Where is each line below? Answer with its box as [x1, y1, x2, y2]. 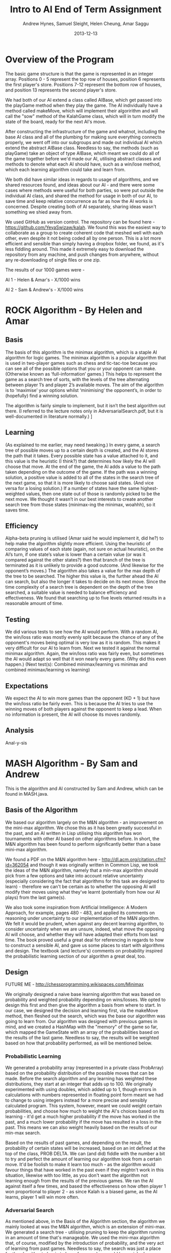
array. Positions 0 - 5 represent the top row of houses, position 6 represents [5, 76, 165, 82]
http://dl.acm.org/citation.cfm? [102, 856, 166, 862]
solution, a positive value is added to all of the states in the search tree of [5, 474, 159, 480]
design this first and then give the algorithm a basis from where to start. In [5, 1002, 161, 1008]
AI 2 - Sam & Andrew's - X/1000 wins [5, 286, 84, 292]
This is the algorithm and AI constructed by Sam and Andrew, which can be [5, 785, 164, 792]
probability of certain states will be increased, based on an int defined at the [5, 1145, 166, 1151]
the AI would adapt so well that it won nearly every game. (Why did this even [5, 656, 166, 662]
